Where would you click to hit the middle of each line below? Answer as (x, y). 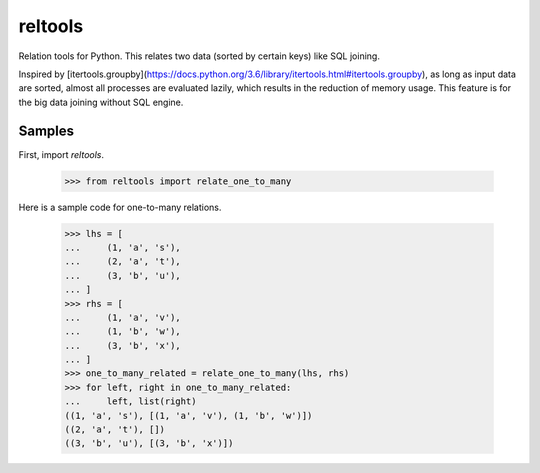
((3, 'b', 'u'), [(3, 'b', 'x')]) (149, 443)
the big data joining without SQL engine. (101, 102)
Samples (46, 130)
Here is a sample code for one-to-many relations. (120, 207)
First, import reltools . (61, 154)
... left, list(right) (130, 401)
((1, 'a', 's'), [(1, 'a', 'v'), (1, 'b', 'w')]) (188, 415)
